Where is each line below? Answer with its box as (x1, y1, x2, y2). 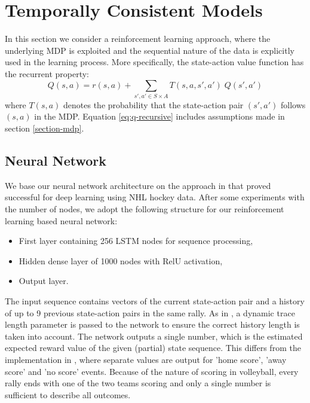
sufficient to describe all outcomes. (5, 388, 131, 401)
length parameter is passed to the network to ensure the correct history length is (5, 318, 300, 331)
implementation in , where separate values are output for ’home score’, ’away (5, 353, 287, 365)
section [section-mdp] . (5, 122, 84, 135)
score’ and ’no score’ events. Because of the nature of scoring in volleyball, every (5, 365, 299, 377)
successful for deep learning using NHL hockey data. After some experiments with (5, 191, 305, 203)
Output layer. (19, 274, 69, 287)
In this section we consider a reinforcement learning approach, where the (5, 32, 271, 45)
